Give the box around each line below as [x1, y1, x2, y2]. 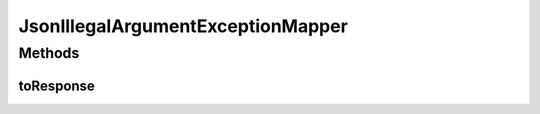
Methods [18, 44, 80, 62]
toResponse [18, 77, 95, 94]
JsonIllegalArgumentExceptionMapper [18, 15, 349, 37]
